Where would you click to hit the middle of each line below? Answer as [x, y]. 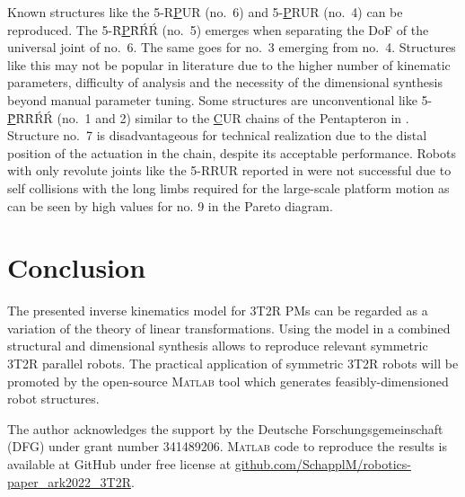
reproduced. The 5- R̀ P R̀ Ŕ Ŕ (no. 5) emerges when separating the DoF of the [218, 29]
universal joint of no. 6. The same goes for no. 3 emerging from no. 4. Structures [232, 47]
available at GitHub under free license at [119, 464]
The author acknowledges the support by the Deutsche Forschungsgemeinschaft [225, 428]
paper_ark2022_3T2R [69, 481]
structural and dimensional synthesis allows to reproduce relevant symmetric [218, 346]
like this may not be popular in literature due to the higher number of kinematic [229, 64]
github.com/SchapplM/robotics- [323, 464]
